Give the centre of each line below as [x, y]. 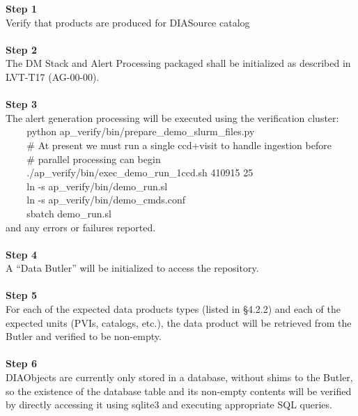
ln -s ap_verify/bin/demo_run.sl [97, 186]
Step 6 [21, 363]
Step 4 [21, 254]
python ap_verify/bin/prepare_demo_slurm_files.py [141, 131]
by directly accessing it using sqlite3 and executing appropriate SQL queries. [169, 405]
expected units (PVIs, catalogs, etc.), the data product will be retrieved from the [179, 322]
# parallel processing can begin [94, 159]
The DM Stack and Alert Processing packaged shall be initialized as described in [178, 63]
